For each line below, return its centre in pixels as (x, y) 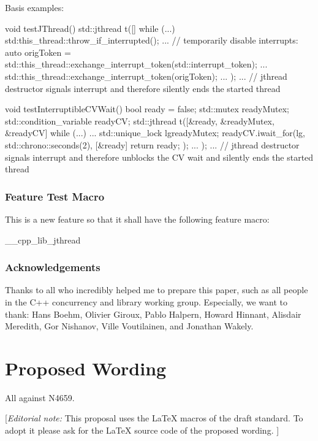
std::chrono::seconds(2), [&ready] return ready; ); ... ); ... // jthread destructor (152, 144)
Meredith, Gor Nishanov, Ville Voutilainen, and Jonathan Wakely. (129, 326)
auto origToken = (38, 52)
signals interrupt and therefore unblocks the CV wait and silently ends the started (159, 157)
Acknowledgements (53, 267)
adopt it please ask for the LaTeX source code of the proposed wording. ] (142, 430)
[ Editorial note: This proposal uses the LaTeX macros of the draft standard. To (154, 418)
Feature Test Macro (55, 196)
